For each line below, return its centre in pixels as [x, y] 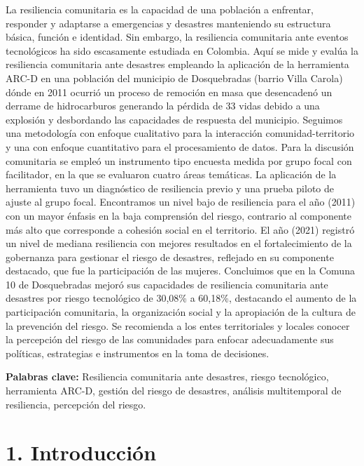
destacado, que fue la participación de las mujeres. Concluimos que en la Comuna [180, 271]
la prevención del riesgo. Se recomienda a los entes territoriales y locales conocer [178, 325]
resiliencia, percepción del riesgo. [76, 404]
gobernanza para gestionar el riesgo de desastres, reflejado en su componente [170, 257]
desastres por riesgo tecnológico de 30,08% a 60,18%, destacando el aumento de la [181, 298]
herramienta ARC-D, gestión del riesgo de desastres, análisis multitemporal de [174, 391]
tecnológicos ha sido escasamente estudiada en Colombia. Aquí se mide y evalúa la [182, 50]
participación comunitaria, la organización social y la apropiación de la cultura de [181, 312]
